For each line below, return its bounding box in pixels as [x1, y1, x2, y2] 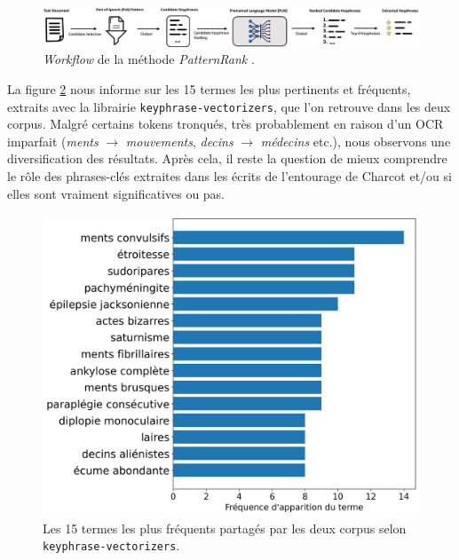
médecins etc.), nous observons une [260, 131, 451, 150]
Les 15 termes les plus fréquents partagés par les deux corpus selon [43, 518, 407, 537]
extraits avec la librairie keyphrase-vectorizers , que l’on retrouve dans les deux [7, 97, 451, 115]
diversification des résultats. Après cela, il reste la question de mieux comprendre [7, 149, 447, 168]
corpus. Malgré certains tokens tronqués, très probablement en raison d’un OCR [7, 114, 444, 133]
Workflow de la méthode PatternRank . [43, 50, 255, 68]
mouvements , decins [125, 131, 233, 150]
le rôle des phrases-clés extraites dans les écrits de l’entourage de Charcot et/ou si [7, 166, 452, 185]
